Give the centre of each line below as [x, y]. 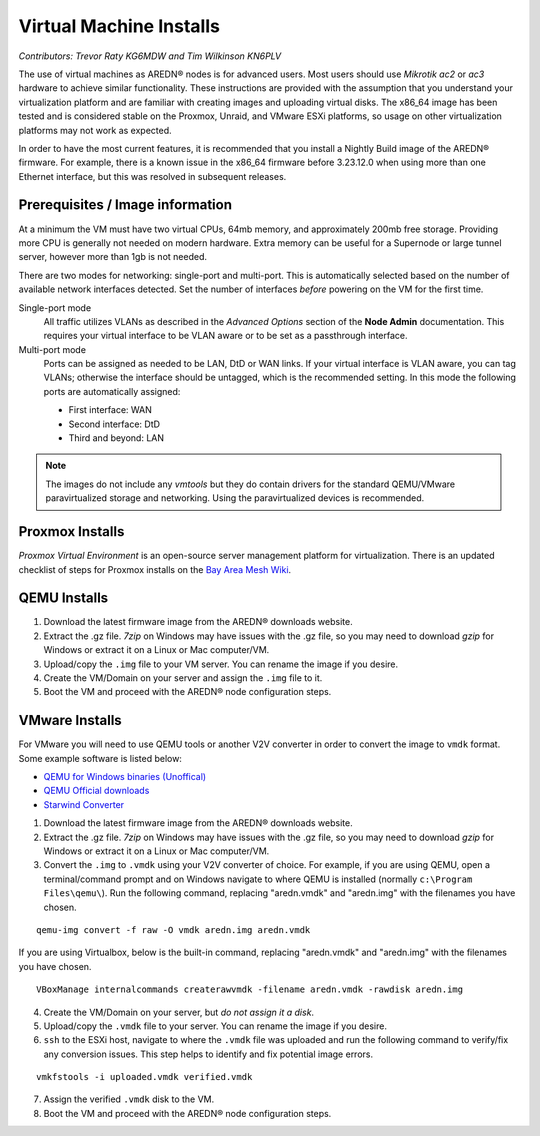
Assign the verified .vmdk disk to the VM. [129, 1099]
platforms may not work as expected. [95, 130]
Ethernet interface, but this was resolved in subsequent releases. [152, 176]
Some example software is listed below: [100, 758]
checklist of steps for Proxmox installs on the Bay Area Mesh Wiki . [155, 569]
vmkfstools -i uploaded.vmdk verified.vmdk [144, 1077]
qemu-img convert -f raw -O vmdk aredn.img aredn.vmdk [173, 929]
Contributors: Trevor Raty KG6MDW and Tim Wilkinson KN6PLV [150, 56]
